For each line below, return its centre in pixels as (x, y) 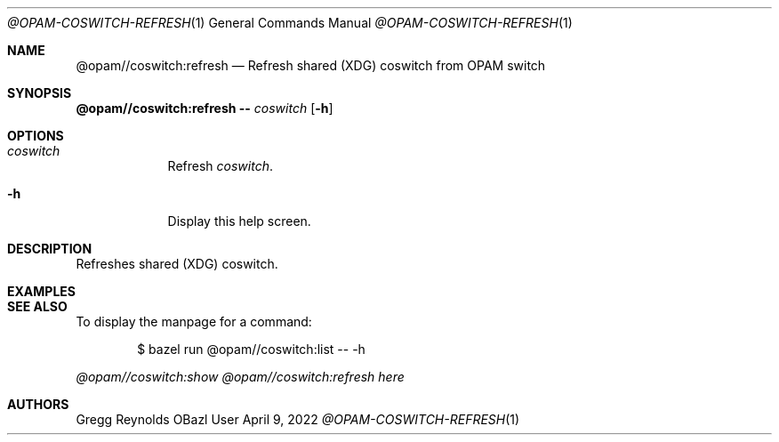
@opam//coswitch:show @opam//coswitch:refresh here (240, 377)
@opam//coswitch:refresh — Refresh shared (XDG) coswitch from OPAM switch (311, 65)
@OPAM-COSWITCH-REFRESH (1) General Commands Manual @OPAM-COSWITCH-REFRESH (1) (290, 23)
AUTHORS (38, 404)
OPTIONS (36, 136)
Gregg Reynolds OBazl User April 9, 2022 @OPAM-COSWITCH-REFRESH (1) (298, 419)
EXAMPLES (41, 291)
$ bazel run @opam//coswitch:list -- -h (251, 349)
